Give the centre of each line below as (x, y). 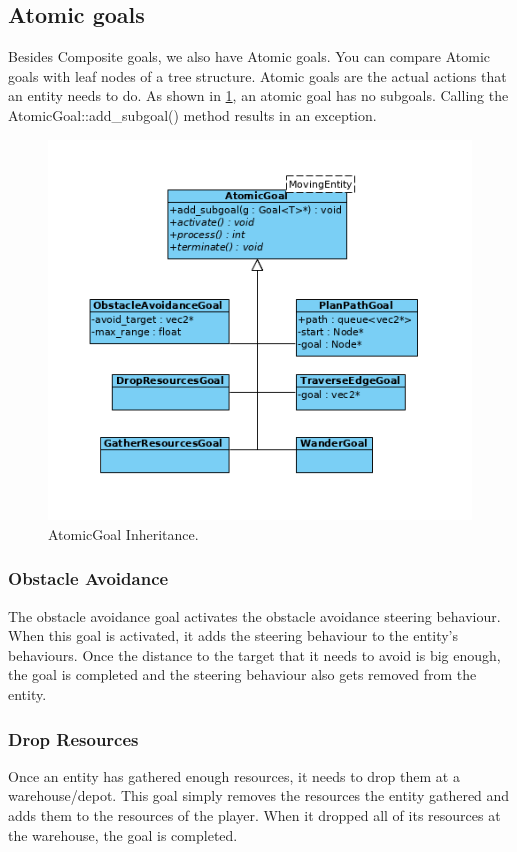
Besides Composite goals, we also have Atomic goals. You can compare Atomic (249, 56)
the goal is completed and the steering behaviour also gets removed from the (242, 674)
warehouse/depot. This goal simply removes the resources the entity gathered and (259, 795)
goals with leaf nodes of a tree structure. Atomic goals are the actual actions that (257, 75)
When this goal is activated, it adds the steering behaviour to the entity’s (233, 635)
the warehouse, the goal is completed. (123, 834)
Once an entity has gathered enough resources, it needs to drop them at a (234, 775)
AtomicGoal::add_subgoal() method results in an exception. (192, 114)
